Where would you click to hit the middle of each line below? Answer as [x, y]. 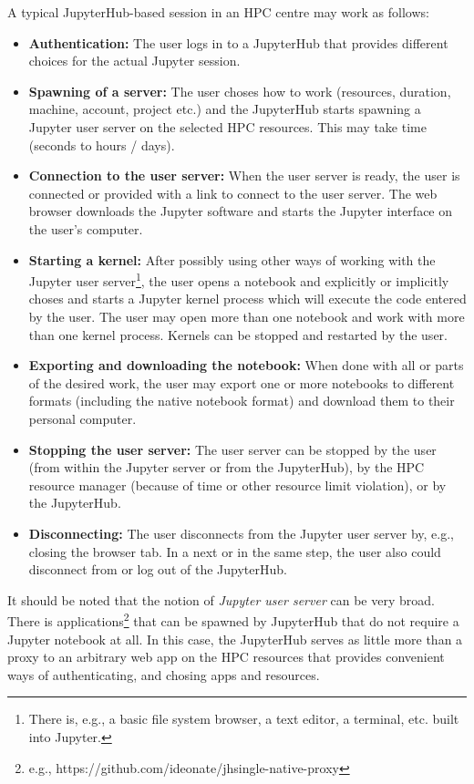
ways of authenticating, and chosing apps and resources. [164, 674]
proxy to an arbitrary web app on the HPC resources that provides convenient [226, 657]
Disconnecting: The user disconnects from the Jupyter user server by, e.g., [242, 533]
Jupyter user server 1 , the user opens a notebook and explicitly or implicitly [239, 279]
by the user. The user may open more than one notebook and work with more [247, 316]
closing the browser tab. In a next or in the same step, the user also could [235, 551]
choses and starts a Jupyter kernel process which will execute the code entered [247, 299]
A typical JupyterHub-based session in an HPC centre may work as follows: [218, 12]
